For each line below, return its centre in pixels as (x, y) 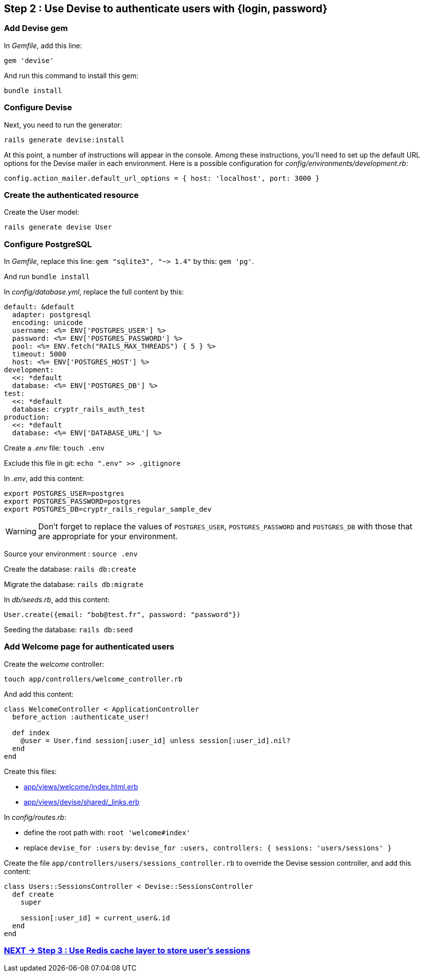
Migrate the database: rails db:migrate (74, 585)
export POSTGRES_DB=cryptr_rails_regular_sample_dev (108, 509)
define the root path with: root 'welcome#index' (107, 832)
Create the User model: (42, 212)
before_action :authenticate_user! (81, 717)
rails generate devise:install (64, 140)
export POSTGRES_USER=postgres (64, 494)
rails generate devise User (58, 227)
